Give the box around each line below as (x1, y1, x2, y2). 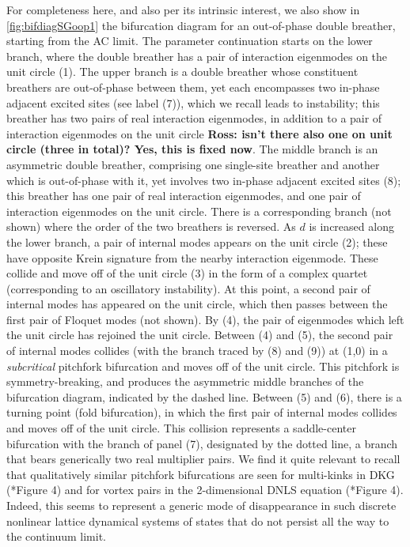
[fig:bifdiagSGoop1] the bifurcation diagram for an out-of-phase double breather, (6, 17, 396, 33)
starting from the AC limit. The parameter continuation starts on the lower (6, 32, 373, 49)
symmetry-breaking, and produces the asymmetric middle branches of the (6, 373, 364, 390)
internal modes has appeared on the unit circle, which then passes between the (6, 296, 388, 312)
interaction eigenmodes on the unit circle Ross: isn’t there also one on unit (6, 125, 393, 141)
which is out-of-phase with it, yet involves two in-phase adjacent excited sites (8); (6, 172, 401, 188)
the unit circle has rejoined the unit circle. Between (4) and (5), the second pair (6, 326, 393, 343)
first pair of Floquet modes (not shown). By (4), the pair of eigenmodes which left (6, 311, 404, 327)
